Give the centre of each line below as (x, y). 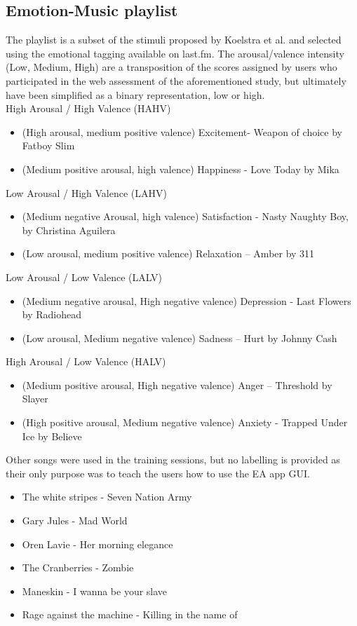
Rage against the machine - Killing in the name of (130, 614)
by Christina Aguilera (69, 230)
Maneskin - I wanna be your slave (95, 591)
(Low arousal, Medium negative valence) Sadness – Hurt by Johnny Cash (180, 338)
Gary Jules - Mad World (75, 520)
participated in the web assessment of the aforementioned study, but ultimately (176, 80)
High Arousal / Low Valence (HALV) (86, 361)
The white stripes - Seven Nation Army (107, 497)
